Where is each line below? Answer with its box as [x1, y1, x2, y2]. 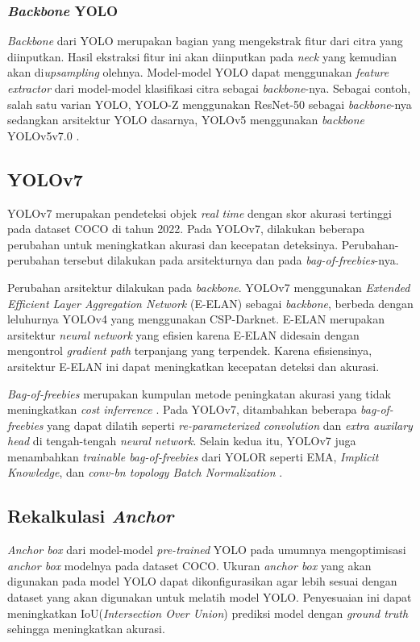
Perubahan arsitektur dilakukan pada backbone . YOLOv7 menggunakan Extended [7, 278, 410, 295]
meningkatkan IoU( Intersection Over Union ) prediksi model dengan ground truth [7, 604, 409, 621]
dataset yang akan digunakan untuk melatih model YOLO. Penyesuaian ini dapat [7, 589, 412, 606]
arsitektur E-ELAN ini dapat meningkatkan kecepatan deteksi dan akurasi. [7, 357, 380, 374]
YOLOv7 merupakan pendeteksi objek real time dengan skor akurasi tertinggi [7, 204, 392, 221]
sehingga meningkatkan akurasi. [7, 620, 165, 637]
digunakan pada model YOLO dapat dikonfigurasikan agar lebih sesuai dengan [7, 573, 397, 590]
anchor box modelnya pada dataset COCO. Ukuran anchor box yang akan [7, 557, 372, 573]
